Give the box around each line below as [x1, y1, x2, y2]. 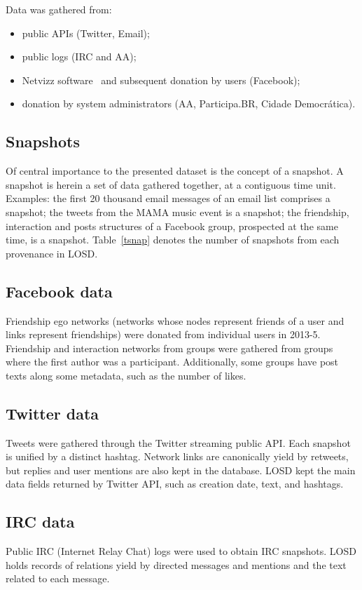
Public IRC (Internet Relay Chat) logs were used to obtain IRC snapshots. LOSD [6, 544, 356, 558]
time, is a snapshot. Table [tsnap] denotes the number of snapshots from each [6, 232, 340, 247]
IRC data [6, 511, 75, 532]
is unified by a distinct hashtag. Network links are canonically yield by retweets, [6, 449, 349, 464]
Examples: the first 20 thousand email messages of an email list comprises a [6, 191, 330, 206]
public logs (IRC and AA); [22, 49, 137, 64]
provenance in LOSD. [6, 246, 98, 260]
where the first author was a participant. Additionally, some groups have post [6, 354, 339, 369]
